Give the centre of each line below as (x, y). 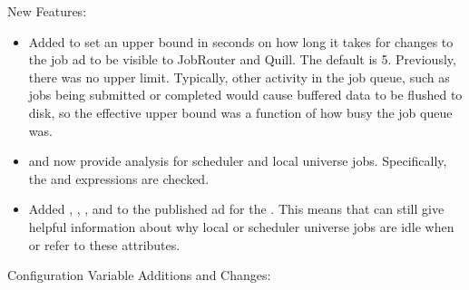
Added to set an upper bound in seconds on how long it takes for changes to (241, 41)
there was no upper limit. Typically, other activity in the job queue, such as (239, 77)
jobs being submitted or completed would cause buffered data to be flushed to (245, 95)
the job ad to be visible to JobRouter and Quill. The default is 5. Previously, (242, 59)
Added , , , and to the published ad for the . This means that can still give (236, 209)
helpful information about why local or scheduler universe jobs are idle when (241, 226)
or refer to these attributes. (104, 244)
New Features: (47, 11)
